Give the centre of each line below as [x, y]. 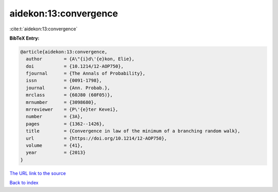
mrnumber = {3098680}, [61, 102]
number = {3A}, [55, 117]
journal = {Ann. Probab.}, [68, 88]
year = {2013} [56, 153]
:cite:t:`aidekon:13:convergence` [44, 29]
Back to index [24, 183]
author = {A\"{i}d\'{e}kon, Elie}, [80, 59]
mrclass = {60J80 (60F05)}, [69, 95]
